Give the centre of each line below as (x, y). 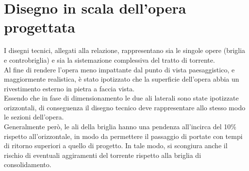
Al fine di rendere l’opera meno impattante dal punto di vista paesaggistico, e (119, 69)
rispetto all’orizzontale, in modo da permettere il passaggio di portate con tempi (123, 136)
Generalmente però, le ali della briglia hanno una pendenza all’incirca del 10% (120, 127)
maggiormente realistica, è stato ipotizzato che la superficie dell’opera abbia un (122, 79)
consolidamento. (28, 164)
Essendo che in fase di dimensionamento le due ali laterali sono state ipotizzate (121, 98)
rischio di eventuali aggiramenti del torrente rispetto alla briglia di (103, 155)
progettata (40, 27)
